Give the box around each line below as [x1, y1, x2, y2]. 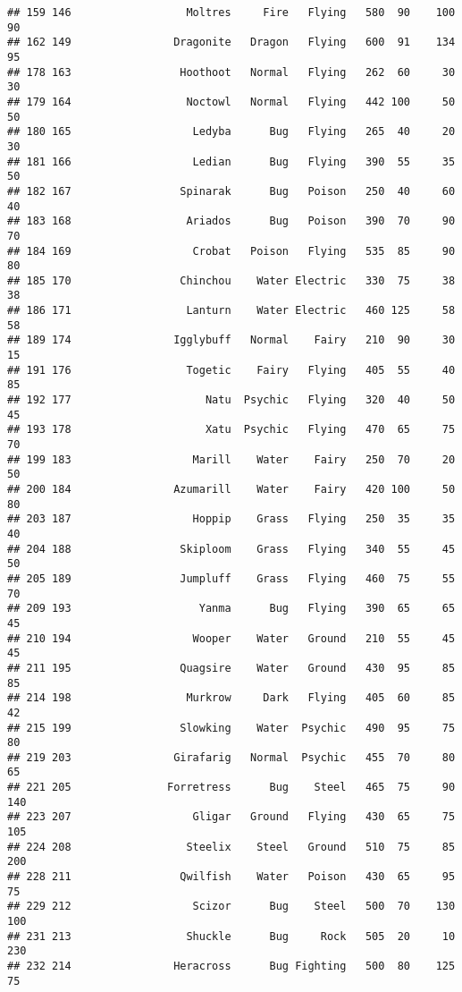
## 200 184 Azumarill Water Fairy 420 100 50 [7, 483, 456, 496]
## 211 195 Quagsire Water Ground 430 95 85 [7, 661, 456, 674]
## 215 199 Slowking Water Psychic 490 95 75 [7, 721, 456, 734]
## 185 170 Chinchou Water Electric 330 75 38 [7, 274, 456, 287]
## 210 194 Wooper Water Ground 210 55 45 [7, 632, 456, 645]
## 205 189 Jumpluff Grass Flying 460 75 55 [7, 572, 456, 585]
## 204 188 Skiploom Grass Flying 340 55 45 [7, 542, 456, 555]
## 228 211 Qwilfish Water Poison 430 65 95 [7, 870, 456, 884]
